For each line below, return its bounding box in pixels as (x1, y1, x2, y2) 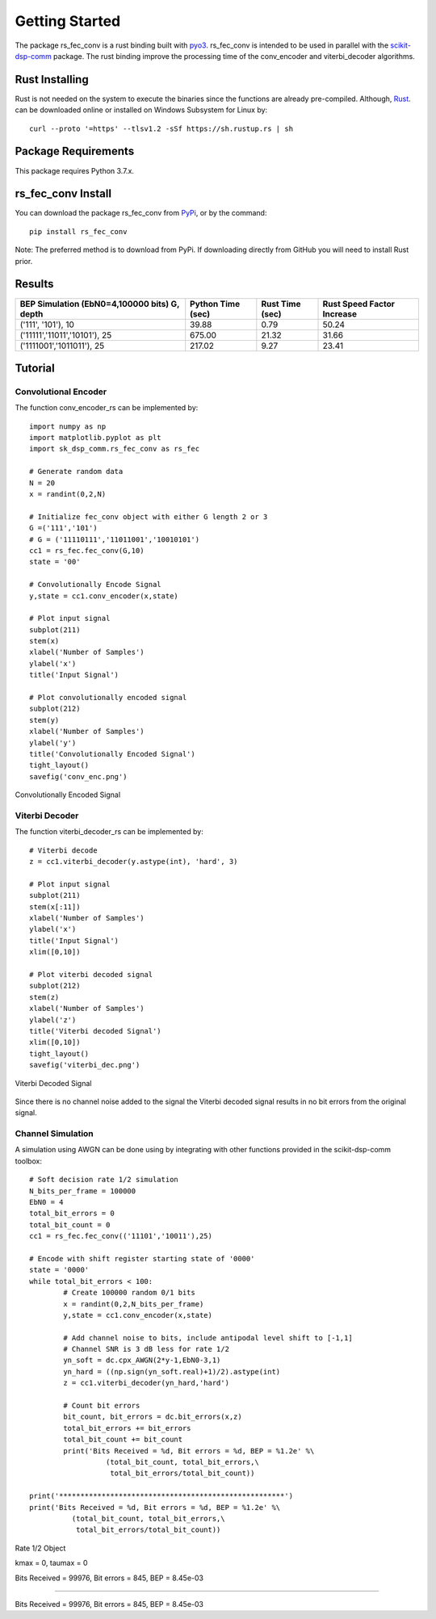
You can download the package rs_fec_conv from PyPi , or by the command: (15, 208, 267, 218)
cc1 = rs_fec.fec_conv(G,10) (29, 546, 145, 555)
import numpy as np (29, 422, 107, 431)
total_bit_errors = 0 (29, 1209, 115, 1218)
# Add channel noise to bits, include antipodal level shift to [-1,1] (63, 1333, 353, 1342)
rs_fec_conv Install (15, 187, 112, 201)
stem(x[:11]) (29, 902, 81, 912)
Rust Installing (15, 73, 89, 86)
